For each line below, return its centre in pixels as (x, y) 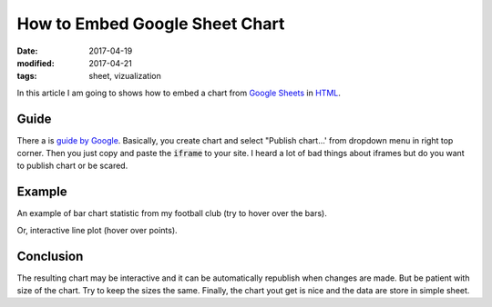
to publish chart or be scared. (72, 166)
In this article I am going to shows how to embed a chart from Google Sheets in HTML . (179, 93)
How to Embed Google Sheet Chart (151, 24)
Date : (27, 51)
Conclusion (50, 256)
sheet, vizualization (125, 76)
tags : (27, 76)
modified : (36, 63)
